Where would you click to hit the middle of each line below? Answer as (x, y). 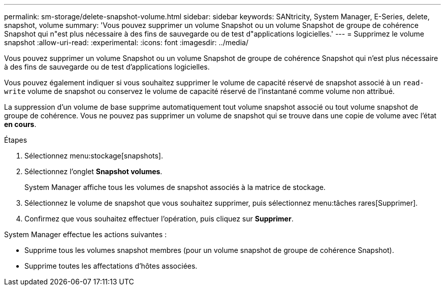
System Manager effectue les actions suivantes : (85, 234)
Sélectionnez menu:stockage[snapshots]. (94, 156)
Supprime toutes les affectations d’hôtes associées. (111, 266)
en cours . (20, 124)
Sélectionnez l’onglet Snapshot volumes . (93, 171)
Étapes (16, 140)
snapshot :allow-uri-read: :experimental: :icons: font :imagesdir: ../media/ (126, 42)
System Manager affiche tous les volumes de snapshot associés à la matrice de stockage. (175, 187)
